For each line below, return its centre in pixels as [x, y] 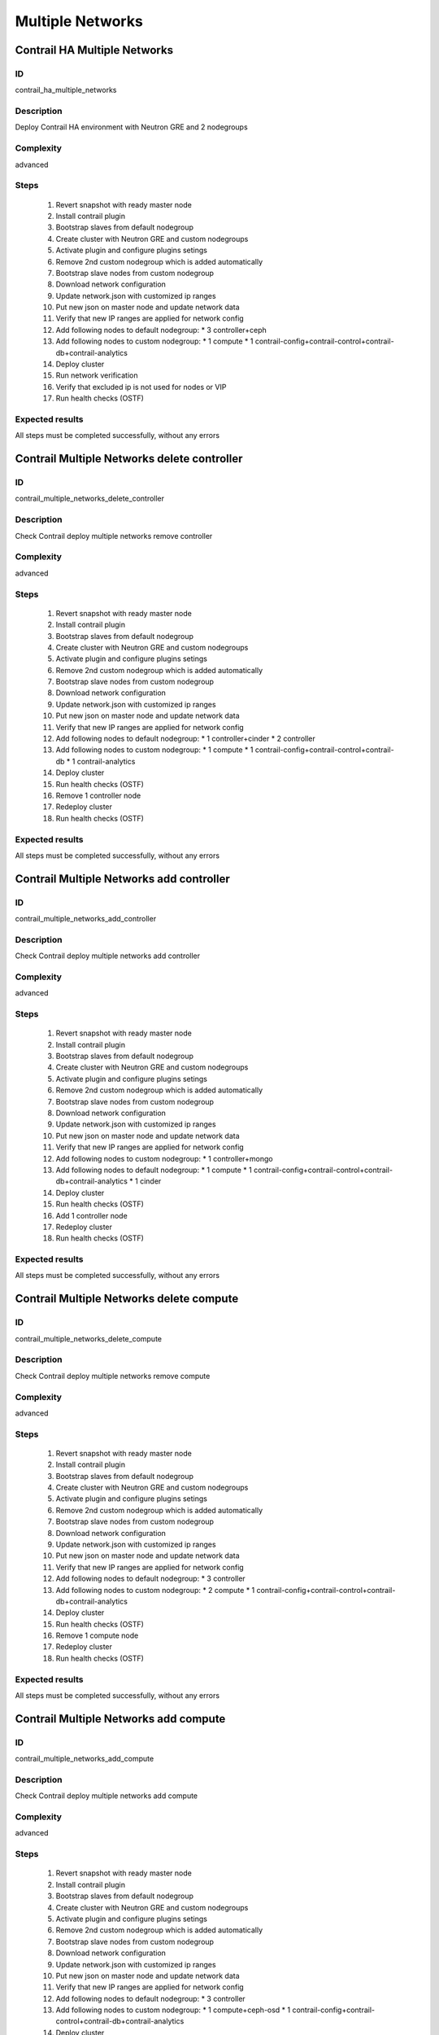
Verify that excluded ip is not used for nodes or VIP [141, 387]
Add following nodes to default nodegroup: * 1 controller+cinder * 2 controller [186, 739]
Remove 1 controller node [98, 795]
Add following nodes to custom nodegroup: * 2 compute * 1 [155, 1590]
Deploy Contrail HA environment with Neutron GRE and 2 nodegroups [131, 127]
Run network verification [97, 375]
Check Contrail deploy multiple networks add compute [106, 1796]
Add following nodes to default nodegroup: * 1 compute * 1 [154, 1170]
